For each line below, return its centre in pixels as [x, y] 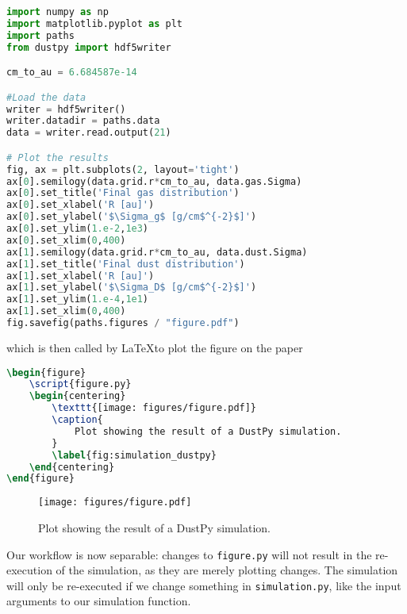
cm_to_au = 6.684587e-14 [72, 73]
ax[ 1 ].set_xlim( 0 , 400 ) [66, 311]
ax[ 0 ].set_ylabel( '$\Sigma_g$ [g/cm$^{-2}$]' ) [132, 217]
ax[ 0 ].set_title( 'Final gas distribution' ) [123, 193]
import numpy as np [58, 12]
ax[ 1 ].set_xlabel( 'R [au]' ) [81, 276]
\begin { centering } [77, 396]
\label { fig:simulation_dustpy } [134, 455]
